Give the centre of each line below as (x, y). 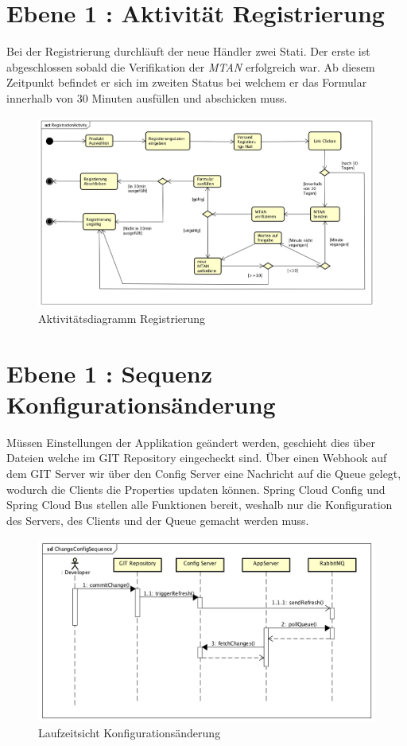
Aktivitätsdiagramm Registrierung (122, 318)
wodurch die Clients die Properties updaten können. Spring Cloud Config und (196, 489)
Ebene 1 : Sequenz (110, 373)
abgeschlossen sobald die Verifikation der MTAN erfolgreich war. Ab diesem (191, 66)
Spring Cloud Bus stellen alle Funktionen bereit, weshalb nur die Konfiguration (200, 505)
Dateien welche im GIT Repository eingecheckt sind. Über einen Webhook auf (197, 458)
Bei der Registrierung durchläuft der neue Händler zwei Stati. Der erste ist (188, 51)
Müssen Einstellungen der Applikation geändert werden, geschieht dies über (191, 442)
